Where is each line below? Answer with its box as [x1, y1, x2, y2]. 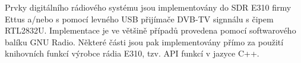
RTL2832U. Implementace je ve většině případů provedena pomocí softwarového [5, 24, 296, 37]
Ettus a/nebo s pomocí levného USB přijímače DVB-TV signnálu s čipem [5, 12, 274, 25]
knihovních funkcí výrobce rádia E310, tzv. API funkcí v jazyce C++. [5, 47, 259, 59]
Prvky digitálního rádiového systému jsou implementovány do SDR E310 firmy [5, 1, 292, 13]
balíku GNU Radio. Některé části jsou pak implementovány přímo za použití [5, 35, 284, 48]
